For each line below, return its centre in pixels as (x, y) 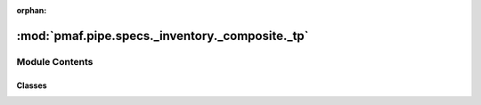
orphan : (32, 10)
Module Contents (55, 61)
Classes (32, 85)
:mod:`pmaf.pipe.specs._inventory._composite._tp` (163, 36)
